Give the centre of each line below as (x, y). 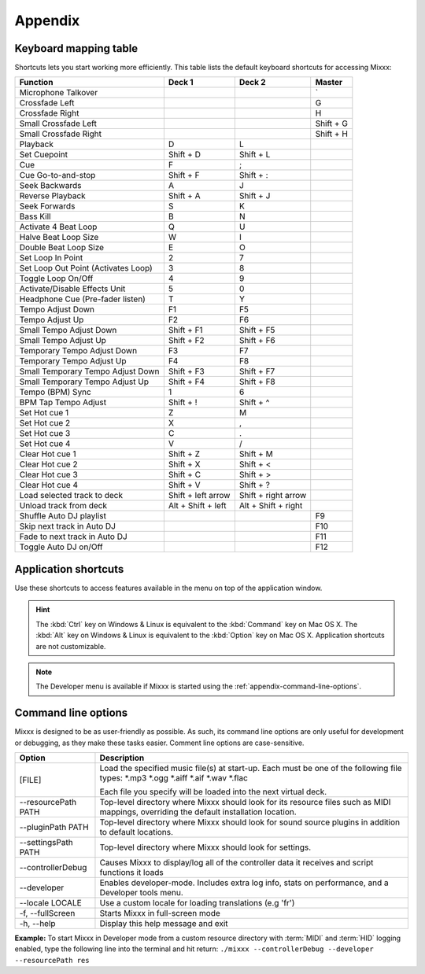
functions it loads (132, 872)
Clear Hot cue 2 (48, 464)
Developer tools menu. (142, 893)
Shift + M (256, 454)
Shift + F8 (257, 382)
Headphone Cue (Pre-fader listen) (82, 299)
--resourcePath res (52, 960)
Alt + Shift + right (271, 506)
